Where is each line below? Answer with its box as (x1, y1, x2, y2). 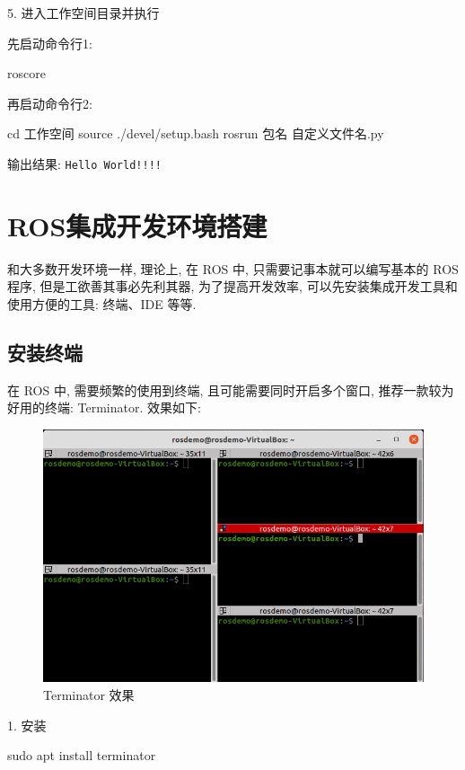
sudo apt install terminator (7, 746, 156, 765)
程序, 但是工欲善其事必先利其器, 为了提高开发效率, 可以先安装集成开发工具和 (7, 277, 458, 296)
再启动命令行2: (7, 93, 92, 112)
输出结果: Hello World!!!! (7, 154, 162, 173)
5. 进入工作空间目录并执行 (7, 4, 160, 22)
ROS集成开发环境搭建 (7, 207, 268, 243)
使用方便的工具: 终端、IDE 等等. (7, 294, 197, 313)
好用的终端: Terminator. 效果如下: (7, 398, 201, 417)
